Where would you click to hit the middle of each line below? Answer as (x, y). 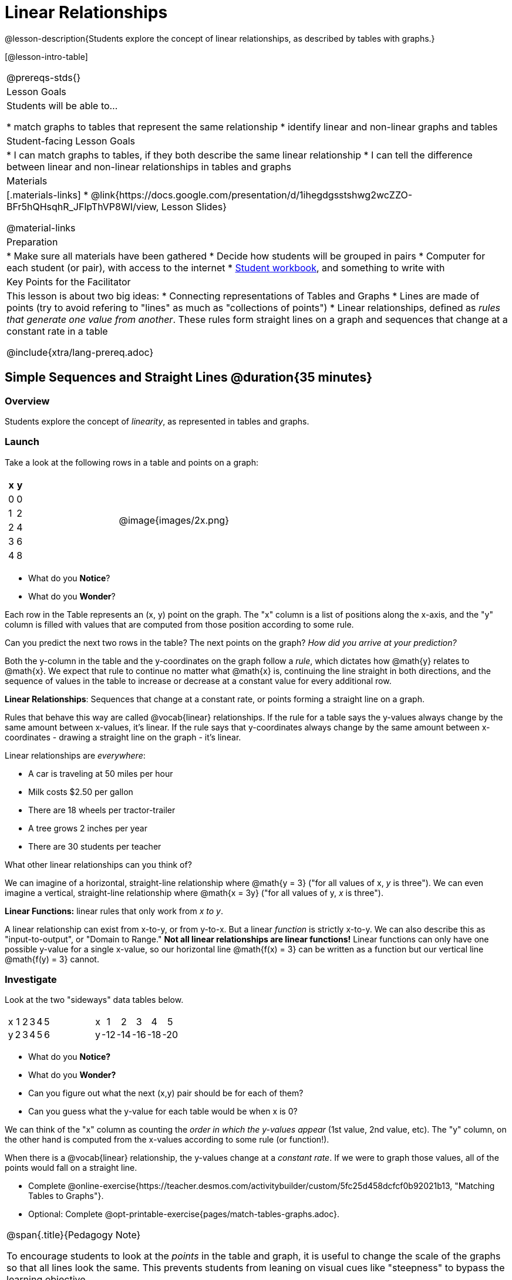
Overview (27, 401)
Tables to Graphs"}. (66, 1196)
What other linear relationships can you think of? (98, 864)
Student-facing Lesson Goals (71, 141)
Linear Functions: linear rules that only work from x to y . (114, 911)
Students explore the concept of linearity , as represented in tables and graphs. (157, 421)
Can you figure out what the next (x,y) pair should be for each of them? (166, 1093)
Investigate (31, 980)
